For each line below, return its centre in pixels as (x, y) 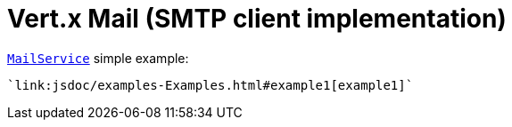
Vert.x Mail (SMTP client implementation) (257, 19)
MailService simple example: (98, 58)
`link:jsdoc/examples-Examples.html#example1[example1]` (211, 85)
